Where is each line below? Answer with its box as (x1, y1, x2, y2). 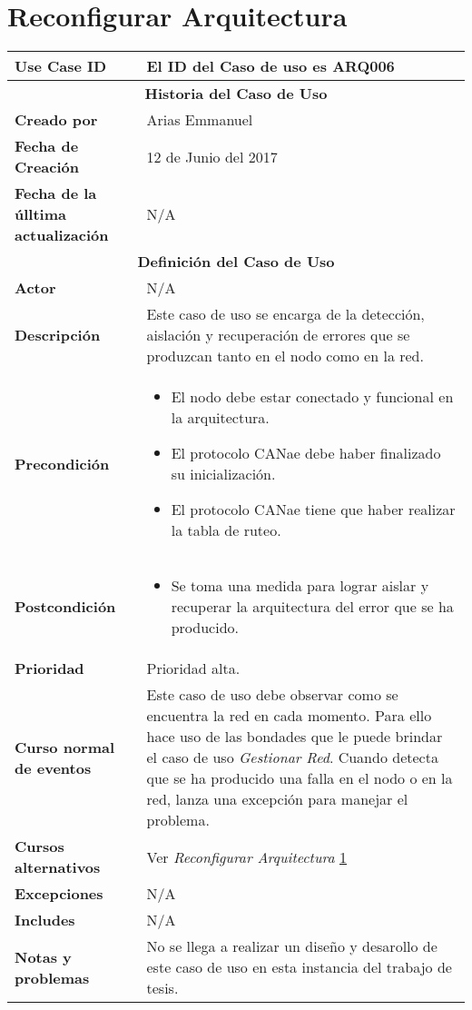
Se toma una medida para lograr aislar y (171, 575, 429, 597)
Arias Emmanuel (146, 109, 253, 131)
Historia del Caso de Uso (144, 83, 328, 104)
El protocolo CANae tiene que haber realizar (171, 499, 456, 520)
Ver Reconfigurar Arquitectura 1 (146, 846, 347, 867)
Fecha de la (15, 183, 97, 204)
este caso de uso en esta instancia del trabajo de (146, 956, 452, 978)
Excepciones (15, 883, 103, 905)
